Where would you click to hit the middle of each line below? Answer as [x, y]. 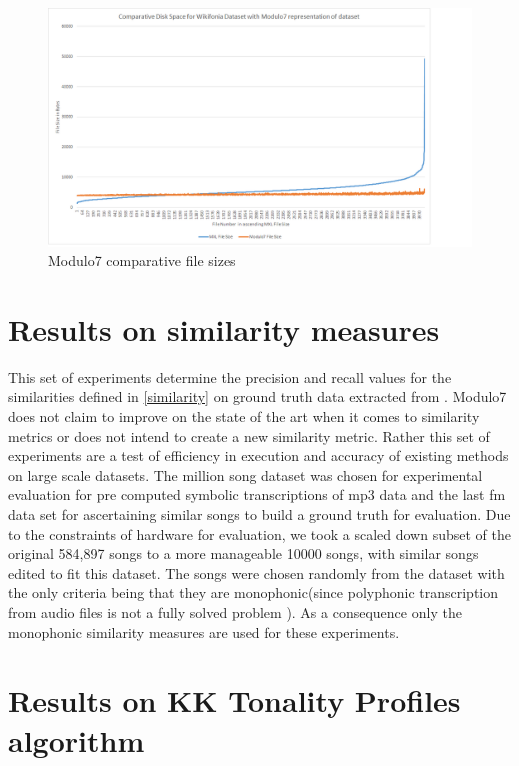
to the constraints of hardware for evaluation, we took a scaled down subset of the [259, 533]
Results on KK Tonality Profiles [234, 700]
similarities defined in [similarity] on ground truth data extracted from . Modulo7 [257, 396]
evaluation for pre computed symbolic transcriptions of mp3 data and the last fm [257, 494]
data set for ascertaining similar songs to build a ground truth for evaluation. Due [259, 513]
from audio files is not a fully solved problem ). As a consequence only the [235, 611]
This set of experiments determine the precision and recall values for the [230, 376]
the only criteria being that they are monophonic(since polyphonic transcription [253, 592]
